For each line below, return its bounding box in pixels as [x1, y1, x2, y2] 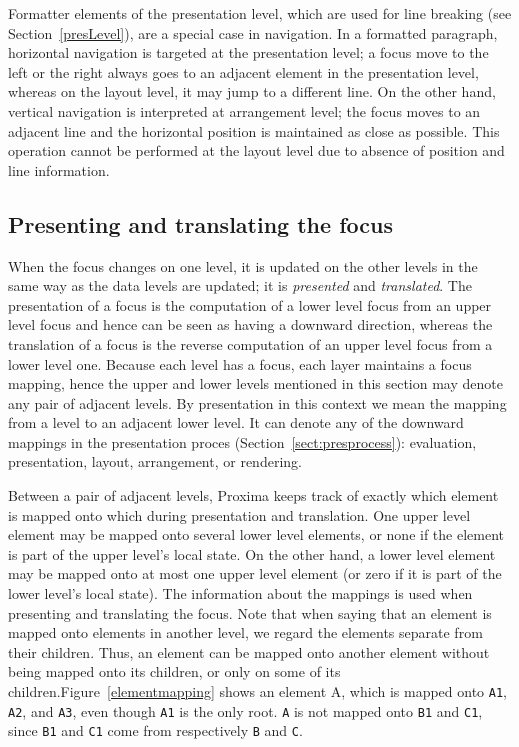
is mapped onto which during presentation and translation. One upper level [8, 504, 471, 525]
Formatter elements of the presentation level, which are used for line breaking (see [8, 3, 512, 23]
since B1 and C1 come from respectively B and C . [8, 720, 303, 741]
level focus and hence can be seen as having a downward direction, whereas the [8, 314, 493, 335]
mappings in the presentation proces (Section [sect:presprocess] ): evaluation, [8, 431, 477, 452]
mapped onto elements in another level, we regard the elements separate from [8, 622, 483, 643]
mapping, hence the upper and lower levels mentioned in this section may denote [8, 373, 503, 394]
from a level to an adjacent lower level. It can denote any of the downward [8, 412, 464, 433]
